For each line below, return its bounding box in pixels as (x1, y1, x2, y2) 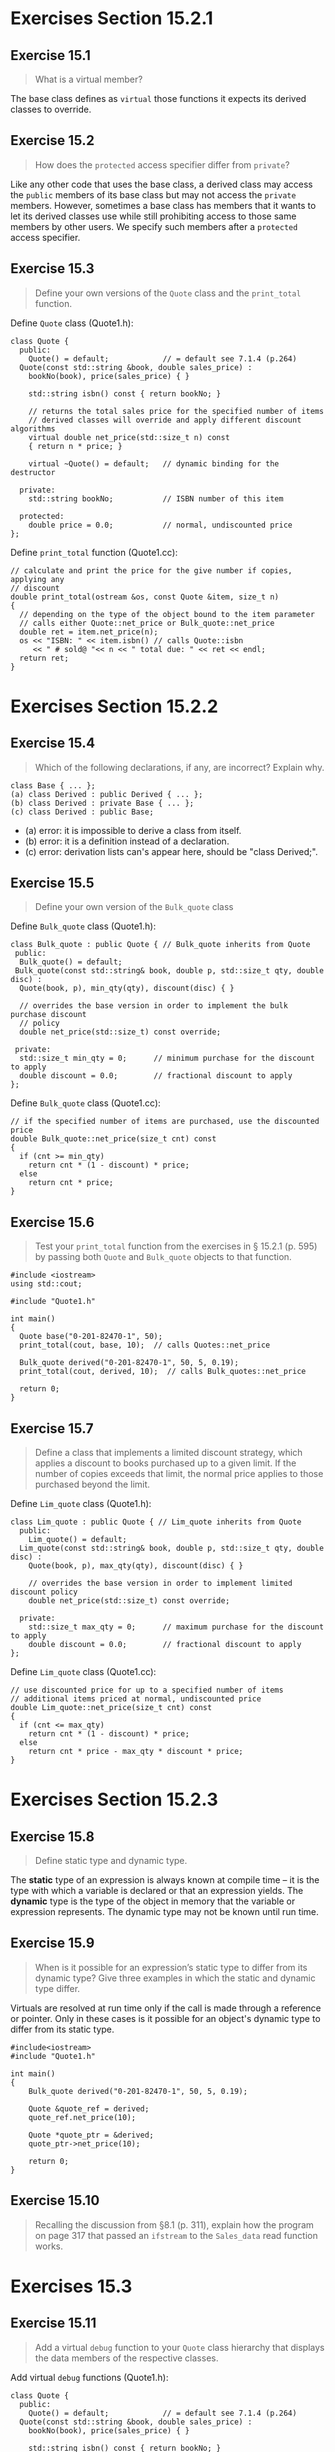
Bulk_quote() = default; (19, 957, 123, 967)
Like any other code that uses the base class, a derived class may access (10, 178, 313, 190)
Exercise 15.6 (10, 1213, 95, 1231)
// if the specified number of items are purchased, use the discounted (10, 1117, 320, 1127)
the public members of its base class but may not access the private (10, 188, 297, 201)
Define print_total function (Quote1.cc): (10, 546, 178, 558)
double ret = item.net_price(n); (19, 627, 159, 637)
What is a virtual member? (34, 73, 143, 85)
